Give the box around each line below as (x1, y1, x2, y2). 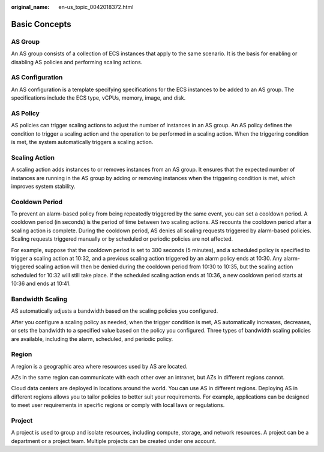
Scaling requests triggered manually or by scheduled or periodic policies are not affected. (11, 235, 233, 243)
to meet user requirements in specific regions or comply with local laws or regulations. (11, 402, 225, 409)
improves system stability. (11, 182, 76, 190)
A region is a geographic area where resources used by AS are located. (11, 363, 188, 370)
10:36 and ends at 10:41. (11, 280, 71, 288)
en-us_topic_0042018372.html (58, 4, 134, 10)
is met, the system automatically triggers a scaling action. (11, 139, 154, 145)
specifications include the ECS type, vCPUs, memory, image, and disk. (11, 94, 186, 101)
